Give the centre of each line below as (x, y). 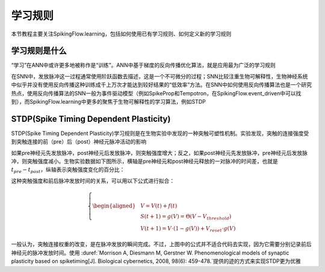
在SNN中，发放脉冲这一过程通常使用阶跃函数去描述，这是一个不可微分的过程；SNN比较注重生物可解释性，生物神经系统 (159, 76)
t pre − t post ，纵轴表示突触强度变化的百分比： (68, 170)
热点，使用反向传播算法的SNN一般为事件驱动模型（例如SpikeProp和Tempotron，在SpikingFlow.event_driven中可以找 (156, 93)
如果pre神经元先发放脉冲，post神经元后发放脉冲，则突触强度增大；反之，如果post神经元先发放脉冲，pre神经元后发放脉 (159, 153)
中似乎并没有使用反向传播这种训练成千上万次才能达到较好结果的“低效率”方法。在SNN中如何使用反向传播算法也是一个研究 (162, 85)
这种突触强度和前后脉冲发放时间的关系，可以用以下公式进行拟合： (93, 180)
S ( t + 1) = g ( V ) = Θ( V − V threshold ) (186, 217)
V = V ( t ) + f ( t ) (159, 206)
